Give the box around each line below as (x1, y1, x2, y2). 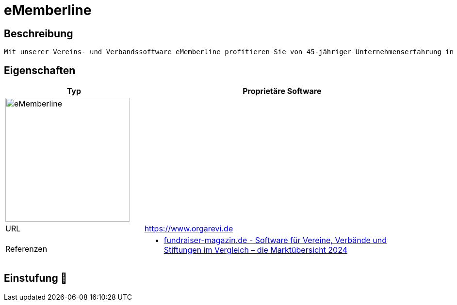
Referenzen (5, 244, 48, 254)
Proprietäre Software (243, 86, 322, 96)
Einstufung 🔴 (4, 272, 67, 285)
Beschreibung (4, 27, 73, 40)
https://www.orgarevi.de (144, 224, 233, 234)
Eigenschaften (4, 64, 76, 76)
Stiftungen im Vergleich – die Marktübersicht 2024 (163, 245, 348, 255)
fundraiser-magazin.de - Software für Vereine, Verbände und (163, 235, 387, 245)
